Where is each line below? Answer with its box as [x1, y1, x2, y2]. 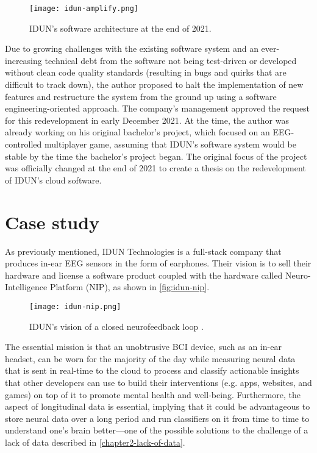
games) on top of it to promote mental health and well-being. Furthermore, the [5, 388, 301, 401]
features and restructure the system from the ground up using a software [5, 90, 277, 102]
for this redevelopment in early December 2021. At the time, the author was [5, 113, 290, 126]
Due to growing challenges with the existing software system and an [5, 42, 258, 55]
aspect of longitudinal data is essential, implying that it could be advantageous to [5, 400, 310, 413]
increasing [5, 54, 42, 66]
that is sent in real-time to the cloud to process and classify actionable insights [5, 364, 299, 377]
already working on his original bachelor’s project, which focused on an [5, 126, 270, 138]
